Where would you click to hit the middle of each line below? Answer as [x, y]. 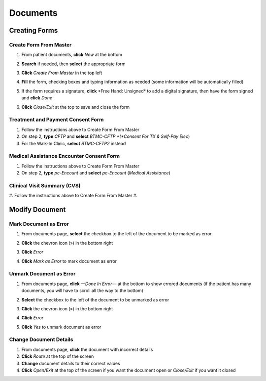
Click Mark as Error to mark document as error [69, 261]
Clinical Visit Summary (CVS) [45, 185]
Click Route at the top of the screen [58, 356]
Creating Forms [33, 30]
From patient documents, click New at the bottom [72, 55]
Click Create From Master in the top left [62, 73]
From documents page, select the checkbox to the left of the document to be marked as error [116, 234]
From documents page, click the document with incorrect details [87, 349]
